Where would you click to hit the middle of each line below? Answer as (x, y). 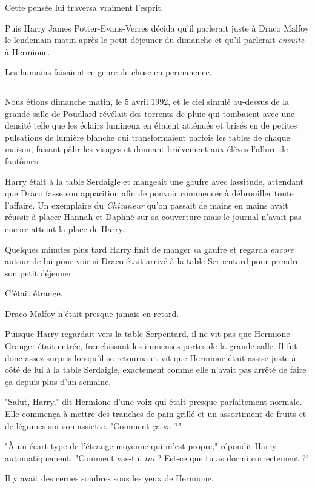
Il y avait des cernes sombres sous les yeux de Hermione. (109, 478)
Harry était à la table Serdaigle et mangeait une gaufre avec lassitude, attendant (154, 181)
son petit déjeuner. (40, 272)
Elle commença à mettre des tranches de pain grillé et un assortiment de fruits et (156, 414)
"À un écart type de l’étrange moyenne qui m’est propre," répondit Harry (141, 446)
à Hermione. (28, 51)
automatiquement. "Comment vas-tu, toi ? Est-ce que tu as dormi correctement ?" (157, 457)
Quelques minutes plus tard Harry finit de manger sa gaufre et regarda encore (149, 249)
